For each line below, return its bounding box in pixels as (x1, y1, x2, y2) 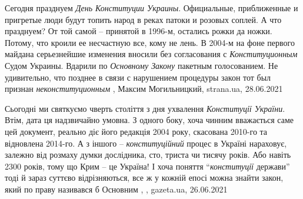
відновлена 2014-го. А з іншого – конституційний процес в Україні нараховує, (5, 137, 287, 149)
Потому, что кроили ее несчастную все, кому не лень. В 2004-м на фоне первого (5, 36, 295, 48)
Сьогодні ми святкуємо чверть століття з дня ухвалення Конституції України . (5, 102, 285, 114)
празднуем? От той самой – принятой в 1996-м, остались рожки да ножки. (5, 25, 272, 37)
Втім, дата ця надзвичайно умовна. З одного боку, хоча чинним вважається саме (5, 114, 294, 126)
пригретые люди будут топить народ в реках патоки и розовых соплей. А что (5, 13, 282, 25)
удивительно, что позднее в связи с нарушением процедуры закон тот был (5, 71, 271, 83)
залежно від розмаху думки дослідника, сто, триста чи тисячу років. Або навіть (5, 148, 291, 161)
